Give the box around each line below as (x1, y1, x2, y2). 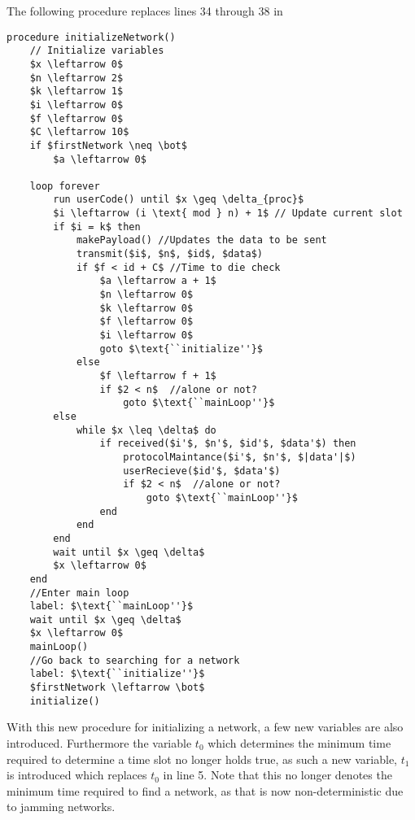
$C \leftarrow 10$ (29, 126, 129, 138)
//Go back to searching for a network (29, 654, 240, 666)
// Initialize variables (29, 45, 164, 57)
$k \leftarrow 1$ (29, 85, 124, 98)
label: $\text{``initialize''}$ (29, 668, 205, 680)
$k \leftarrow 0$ (99, 302, 194, 314)
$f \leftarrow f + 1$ (99, 370, 216, 382)
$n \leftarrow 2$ (29, 72, 124, 84)
